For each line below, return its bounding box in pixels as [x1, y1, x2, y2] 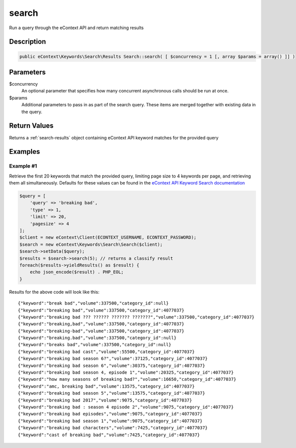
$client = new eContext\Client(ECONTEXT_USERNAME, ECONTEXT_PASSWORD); [19, 235, 197, 240]
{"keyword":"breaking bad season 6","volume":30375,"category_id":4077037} [18, 362, 205, 368]
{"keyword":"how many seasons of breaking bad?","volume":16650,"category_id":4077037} [18, 376, 237, 382]
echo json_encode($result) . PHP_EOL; [30, 269, 124, 275]
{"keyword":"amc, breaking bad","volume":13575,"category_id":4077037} [18, 383, 195, 389]
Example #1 [9, 163, 37, 170]
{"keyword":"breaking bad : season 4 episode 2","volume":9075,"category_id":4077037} [18, 404, 234, 410]
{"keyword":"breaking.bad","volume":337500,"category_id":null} [18, 335, 177, 341]
